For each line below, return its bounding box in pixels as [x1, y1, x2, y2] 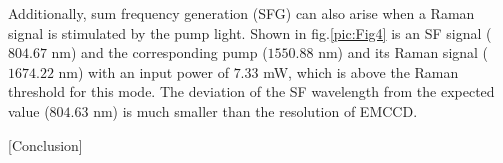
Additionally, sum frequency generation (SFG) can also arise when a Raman [8, 3, 475, 23]
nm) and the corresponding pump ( [51, 42, 268, 63]
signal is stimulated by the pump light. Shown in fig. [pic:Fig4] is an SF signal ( [8, 22, 492, 43]
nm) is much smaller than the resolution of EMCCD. [93, 100, 418, 121]
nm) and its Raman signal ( [318, 42, 489, 63]
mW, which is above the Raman [263, 61, 459, 82]
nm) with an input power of [58, 61, 229, 82]
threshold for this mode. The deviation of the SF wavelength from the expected [8, 81, 495, 102]
